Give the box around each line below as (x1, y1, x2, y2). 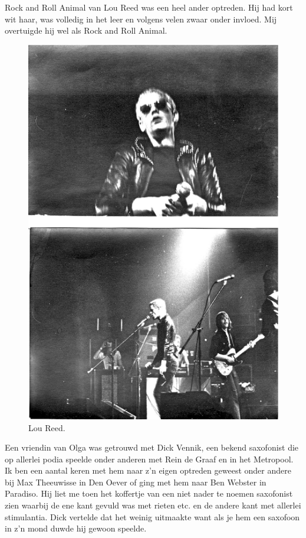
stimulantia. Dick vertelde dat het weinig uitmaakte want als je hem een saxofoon (5, 510, 300, 523)
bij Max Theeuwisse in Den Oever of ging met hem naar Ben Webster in (5, 475, 266, 488)
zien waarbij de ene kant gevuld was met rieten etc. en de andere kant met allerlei (5, 499, 301, 511)
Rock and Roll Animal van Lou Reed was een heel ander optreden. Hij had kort (5, 1, 293, 13)
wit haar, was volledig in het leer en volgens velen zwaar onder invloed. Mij (5, 12, 277, 25)
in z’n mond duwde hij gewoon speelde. (5, 522, 147, 534)
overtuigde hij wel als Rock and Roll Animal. (5, 24, 167, 37)
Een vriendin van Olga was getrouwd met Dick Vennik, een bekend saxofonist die (5, 441, 299, 454)
